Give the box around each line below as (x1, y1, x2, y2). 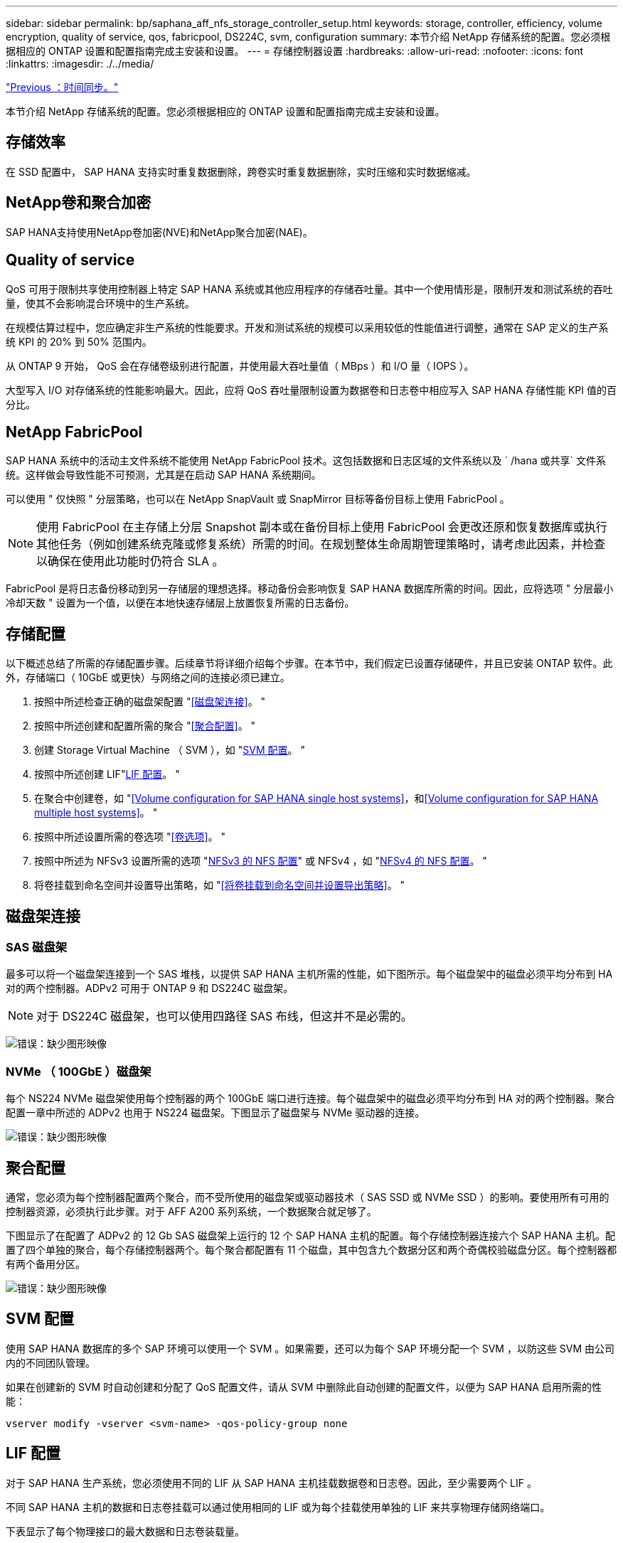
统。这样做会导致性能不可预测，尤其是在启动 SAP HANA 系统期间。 (6, 469, 321, 481)
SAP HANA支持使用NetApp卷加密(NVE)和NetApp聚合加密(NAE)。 (6, 225, 313, 238)
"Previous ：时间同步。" (6, 81, 119, 93)
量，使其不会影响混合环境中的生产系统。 (6, 297, 195, 309)
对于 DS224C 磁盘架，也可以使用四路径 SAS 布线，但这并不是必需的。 (36, 1009, 412, 1024)
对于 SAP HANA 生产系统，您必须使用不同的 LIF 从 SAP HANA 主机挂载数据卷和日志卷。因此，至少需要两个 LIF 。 (6, 1476, 537, 1489)
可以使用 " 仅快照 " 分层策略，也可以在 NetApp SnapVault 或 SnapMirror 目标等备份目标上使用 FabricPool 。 (6, 493, 510, 506)
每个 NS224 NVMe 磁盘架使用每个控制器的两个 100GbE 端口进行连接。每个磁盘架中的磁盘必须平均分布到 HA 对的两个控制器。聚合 (6, 1092, 615, 1105)
